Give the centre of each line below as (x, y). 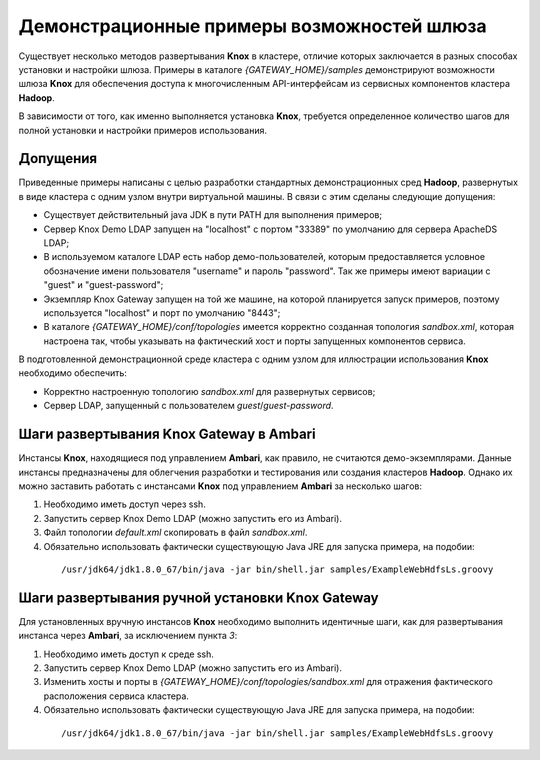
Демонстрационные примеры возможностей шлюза (252, 26)
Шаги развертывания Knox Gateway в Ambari (167, 434)
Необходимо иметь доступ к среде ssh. (129, 654)
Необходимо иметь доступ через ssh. (125, 504)
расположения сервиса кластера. (116, 696)
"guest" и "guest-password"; (103, 285)
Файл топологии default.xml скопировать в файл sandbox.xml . (175, 532)
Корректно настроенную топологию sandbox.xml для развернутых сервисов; (209, 391)
